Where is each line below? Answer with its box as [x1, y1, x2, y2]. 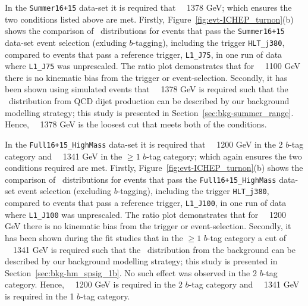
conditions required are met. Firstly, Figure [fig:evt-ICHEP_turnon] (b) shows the [5, 161, 303, 174]
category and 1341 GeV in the [5, 149, 122, 162]
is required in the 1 [5, 289, 74, 302]
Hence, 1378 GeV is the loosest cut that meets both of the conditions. [5, 118, 267, 130]
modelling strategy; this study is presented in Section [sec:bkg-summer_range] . [5, 106, 294, 118]
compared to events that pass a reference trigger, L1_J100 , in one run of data [5, 196, 287, 208]
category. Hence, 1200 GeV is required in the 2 [5, 278, 183, 291]
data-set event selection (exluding [5, 36, 127, 48]
